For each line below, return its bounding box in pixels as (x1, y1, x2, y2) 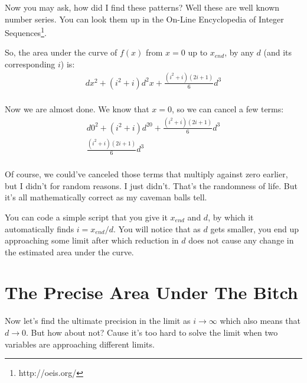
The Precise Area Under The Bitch (5, 280, 298, 304)
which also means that (220, 314, 301, 327)
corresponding (5, 58, 55, 70)
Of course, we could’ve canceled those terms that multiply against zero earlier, (5, 168, 288, 180)
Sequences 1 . (5, 25, 47, 38)
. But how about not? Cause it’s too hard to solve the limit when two (26, 326, 278, 339)
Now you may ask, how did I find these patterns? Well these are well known (5, 1, 280, 13)
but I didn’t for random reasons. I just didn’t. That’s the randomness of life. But (5, 179, 298, 191)
